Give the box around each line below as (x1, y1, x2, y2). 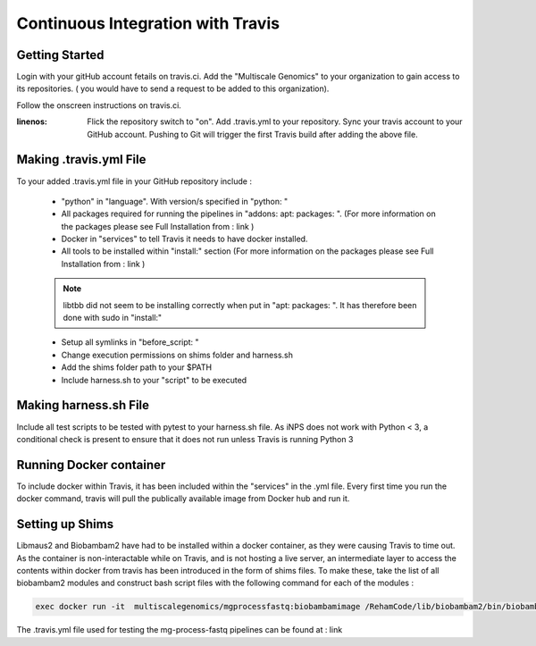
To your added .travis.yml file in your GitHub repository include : (16, 175, 252, 187)
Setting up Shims (16, 516, 114, 532)
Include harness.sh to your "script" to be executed (61, 374, 247, 385)
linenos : (16, 116, 48, 127)
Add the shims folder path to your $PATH (61, 362, 213, 373)
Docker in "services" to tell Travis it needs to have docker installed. (61, 233, 308, 245)
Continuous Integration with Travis (16, 13, 281, 33)
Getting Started (16, 47, 105, 63)
